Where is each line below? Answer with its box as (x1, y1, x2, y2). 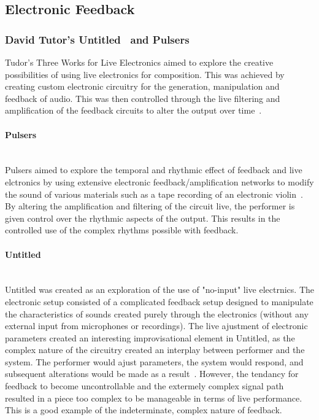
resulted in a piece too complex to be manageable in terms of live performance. (5, 391, 302, 404)
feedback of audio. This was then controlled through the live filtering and (5, 91, 280, 104)
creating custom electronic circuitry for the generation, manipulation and (5, 80, 280, 93)
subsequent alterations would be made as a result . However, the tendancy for (5, 367, 299, 380)
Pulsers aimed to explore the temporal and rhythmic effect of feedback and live (5, 163, 302, 176)
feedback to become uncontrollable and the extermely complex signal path (5, 379, 284, 392)
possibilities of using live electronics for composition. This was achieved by (5, 68, 285, 80)
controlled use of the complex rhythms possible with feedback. (5, 224, 239, 236)
